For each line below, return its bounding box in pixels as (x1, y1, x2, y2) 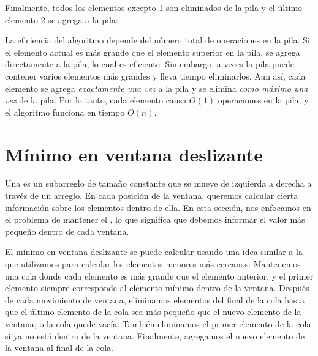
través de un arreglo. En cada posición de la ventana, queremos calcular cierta (5, 189, 298, 202)
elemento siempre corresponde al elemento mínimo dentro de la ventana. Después (5, 281, 309, 294)
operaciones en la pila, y (218, 94, 309, 106)
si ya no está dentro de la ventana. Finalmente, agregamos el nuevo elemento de (5, 329, 305, 342)
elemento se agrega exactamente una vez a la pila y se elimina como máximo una (5, 81, 308, 94)
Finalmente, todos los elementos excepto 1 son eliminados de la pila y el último (5, 1, 303, 13)
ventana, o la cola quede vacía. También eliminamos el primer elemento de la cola (5, 317, 311, 330)
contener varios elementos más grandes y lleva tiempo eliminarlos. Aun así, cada (5, 69, 306, 82)
